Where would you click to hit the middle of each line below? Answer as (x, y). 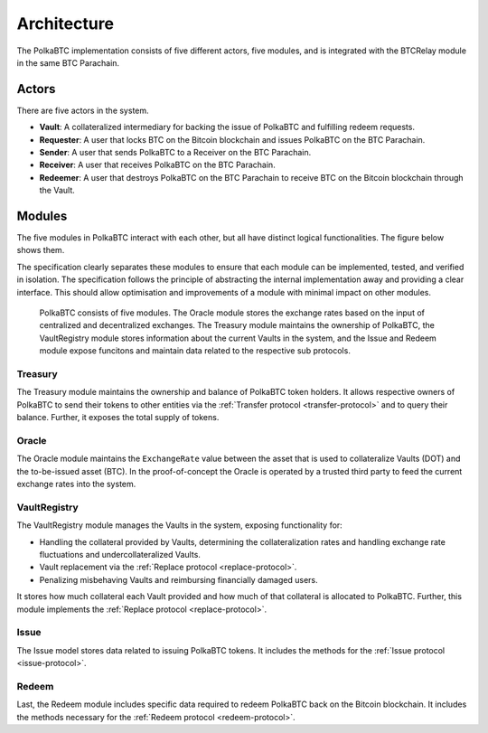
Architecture (66, 23)
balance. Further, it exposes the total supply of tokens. (118, 418)
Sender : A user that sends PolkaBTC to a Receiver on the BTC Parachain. (175, 153)
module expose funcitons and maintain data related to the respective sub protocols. (195, 351)
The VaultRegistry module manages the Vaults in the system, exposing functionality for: (179, 525)
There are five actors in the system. (83, 110)
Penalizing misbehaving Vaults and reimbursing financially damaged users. (178, 579)
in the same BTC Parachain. (68, 62)
